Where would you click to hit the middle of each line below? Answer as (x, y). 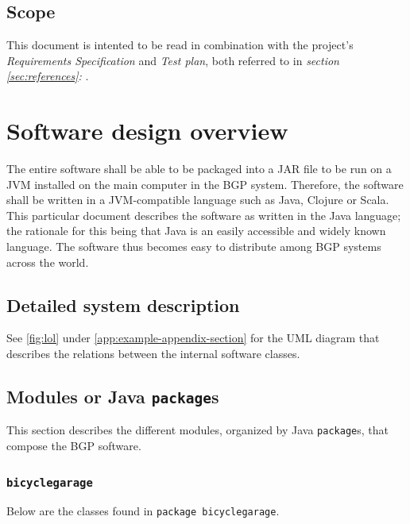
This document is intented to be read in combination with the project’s (180, 45)
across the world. (48, 262)
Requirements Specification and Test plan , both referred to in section (173, 60)
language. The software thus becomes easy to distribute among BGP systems (194, 247)
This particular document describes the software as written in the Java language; (204, 215)
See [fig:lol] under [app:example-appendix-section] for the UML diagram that (193, 338)
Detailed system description (123, 304)
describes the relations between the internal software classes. (153, 354)
